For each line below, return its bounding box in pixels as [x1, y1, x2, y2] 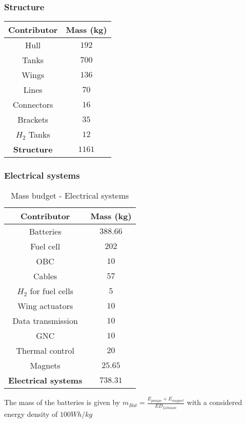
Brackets [17, 113, 49, 126]
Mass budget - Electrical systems [11, 189, 129, 202]
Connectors [13, 99, 53, 111]
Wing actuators [17, 300, 73, 312]
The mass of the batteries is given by [4, 397, 120, 408]
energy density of [4, 408, 58, 419]
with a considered [187, 397, 242, 408]
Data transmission [12, 315, 78, 327]
